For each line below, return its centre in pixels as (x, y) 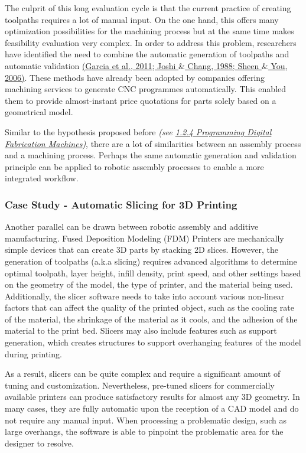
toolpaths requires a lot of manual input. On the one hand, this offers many (142, 19)
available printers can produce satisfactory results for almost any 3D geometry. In (152, 397)
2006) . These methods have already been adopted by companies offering (135, 77)
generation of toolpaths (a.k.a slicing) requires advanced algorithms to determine (151, 261)
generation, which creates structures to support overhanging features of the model (153, 342)
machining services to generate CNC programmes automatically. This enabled (146, 89)
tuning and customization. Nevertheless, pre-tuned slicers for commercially (140, 385)
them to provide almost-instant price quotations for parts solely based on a (141, 100)
